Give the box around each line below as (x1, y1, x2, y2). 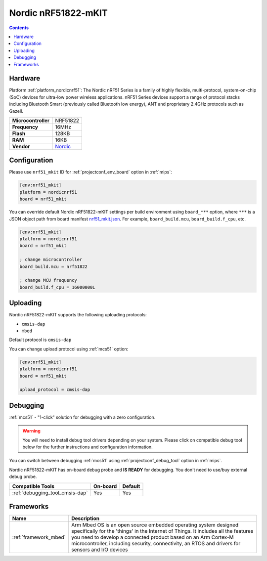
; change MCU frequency (19, 277, 78, 283)
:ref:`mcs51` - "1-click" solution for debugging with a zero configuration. (9, 414, 156, 420)
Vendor (12, 143, 30, 150)
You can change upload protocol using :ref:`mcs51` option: (9, 346, 129, 352)
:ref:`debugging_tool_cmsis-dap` (12, 489, 89, 496)
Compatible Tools (12, 482, 54, 489)
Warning (22, 428, 41, 434)
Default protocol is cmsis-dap (9, 337, 72, 343)
